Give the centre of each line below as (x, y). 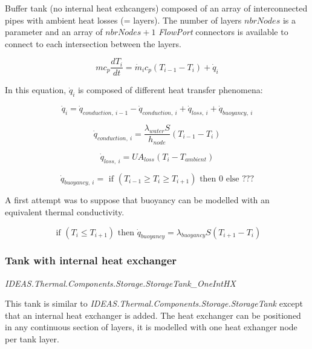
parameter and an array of (54, 32)
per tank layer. (32, 338)
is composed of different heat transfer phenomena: (170, 90)
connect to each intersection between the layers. (93, 43)
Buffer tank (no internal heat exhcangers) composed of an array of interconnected (156, 8)
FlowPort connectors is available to (223, 32)
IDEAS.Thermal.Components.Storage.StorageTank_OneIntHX (120, 283)
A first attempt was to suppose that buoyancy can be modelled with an (137, 200)
